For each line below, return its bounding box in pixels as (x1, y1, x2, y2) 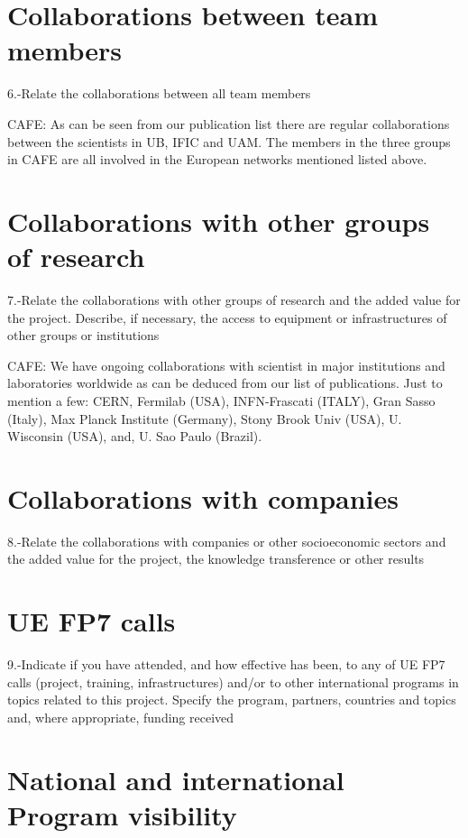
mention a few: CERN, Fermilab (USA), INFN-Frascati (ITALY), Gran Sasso (7, 391, 436, 410)
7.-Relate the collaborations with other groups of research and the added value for (7, 290, 461, 308)
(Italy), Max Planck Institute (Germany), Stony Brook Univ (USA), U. (7, 409, 402, 428)
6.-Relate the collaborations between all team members (7, 84, 311, 103)
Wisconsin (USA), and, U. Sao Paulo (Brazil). (7, 427, 262, 446)
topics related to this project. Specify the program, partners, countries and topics (7, 690, 456, 709)
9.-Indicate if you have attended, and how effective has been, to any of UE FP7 (7, 655, 445, 674)
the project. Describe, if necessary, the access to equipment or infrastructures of (7, 308, 447, 327)
